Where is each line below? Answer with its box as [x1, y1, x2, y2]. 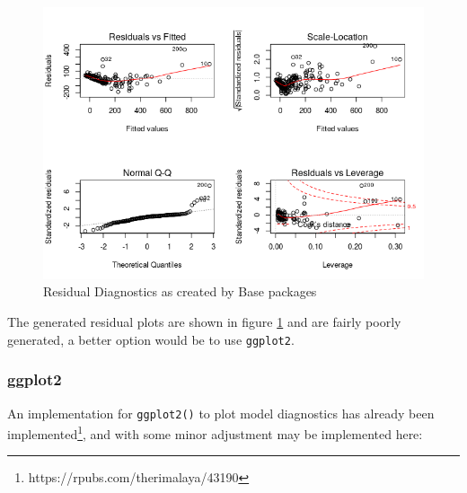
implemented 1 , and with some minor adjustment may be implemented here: [7, 422, 423, 443]
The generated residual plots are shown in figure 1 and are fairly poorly [7, 313, 401, 331]
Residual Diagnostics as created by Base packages [43, 282, 317, 301]
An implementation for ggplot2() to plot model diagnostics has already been [7, 403, 435, 422]
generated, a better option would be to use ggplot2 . [7, 330, 295, 348]
